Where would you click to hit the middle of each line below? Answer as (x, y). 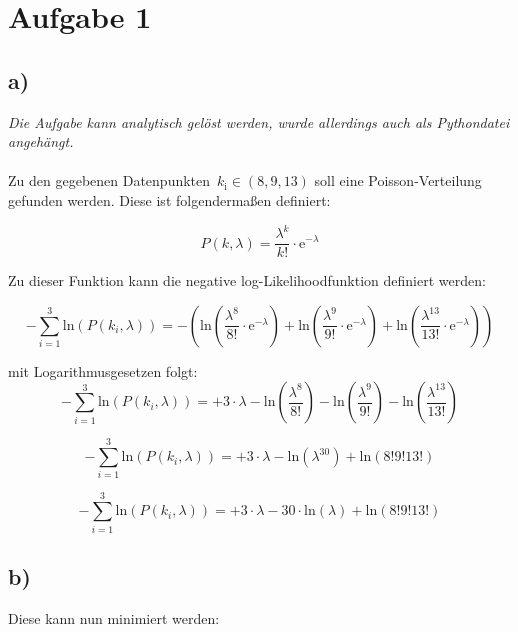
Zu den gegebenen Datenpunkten (109, 180)
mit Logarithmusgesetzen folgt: (103, 370)
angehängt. (41, 141)
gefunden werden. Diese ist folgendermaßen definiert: (169, 199)
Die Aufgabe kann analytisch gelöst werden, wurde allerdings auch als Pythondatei (259, 121)
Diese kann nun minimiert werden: (114, 617)
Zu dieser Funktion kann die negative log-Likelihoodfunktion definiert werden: (247, 280)
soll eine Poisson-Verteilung (398, 180)
